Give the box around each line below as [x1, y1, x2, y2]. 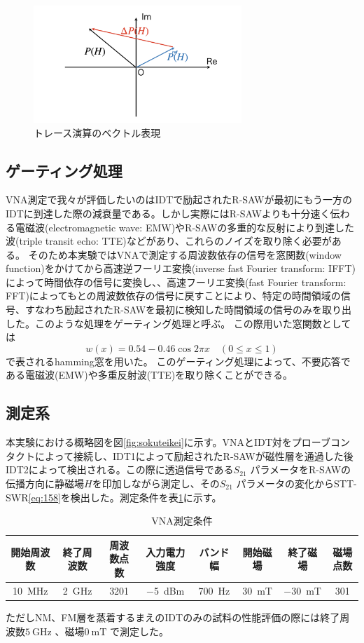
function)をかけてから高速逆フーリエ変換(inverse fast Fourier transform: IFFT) [6, 261, 356, 276]
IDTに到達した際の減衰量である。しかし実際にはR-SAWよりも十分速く [6, 205, 330, 220]
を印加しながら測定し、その [92, 476, 220, 491]
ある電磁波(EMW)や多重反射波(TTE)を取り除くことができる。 [6, 367, 293, 382]
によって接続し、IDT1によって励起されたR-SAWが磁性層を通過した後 [34, 448, 353, 463]
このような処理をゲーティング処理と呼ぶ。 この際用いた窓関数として [34, 316, 351, 330]
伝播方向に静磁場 [6, 476, 84, 491]
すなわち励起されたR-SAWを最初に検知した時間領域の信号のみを [24, 302, 323, 317]
